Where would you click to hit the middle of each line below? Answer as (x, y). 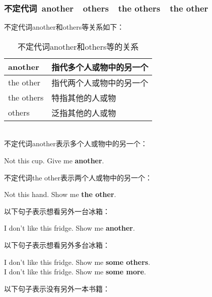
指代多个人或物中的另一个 (100, 67)
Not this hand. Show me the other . (60, 194)
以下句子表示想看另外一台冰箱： (57, 211)
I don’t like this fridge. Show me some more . (75, 272)
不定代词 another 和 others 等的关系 (78, 46)
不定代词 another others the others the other (106, 8)
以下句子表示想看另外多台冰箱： (57, 244)
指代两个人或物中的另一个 (100, 82)
